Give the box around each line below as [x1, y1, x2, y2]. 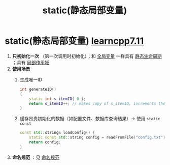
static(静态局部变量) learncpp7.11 [5, 35, 144, 47]
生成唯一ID [19, 76, 43, 82]
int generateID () [19, 87, 57, 92]
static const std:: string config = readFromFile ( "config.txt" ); [29, 135, 168, 140]
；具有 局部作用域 [12, 59, 49, 65]
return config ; [29, 140, 61, 145]
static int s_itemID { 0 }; [29, 96, 86, 101]
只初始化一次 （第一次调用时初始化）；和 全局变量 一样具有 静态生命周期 [12, 53, 162, 59]
